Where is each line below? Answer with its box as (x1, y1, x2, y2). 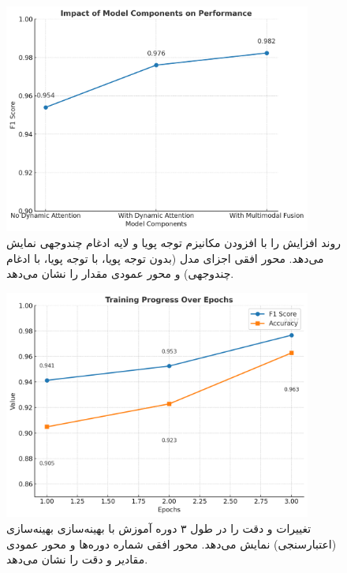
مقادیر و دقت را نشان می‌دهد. (6, 551, 148, 567)
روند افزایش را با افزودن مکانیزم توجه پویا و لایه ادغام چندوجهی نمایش (6, 234, 341, 250)
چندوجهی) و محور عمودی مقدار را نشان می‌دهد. (6, 265, 234, 282)
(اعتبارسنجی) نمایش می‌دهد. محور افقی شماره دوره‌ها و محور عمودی (6, 535, 337, 552)
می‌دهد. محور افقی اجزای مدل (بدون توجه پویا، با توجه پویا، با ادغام (6, 249, 324, 266)
